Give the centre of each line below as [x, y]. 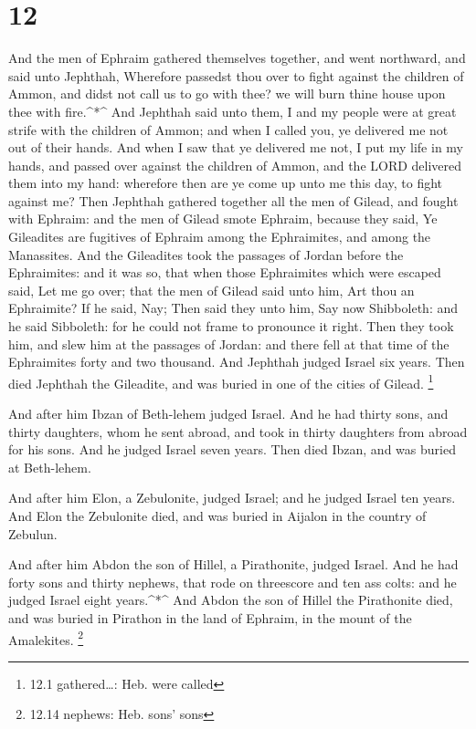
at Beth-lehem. [50, 467]
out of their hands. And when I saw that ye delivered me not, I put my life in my [236, 147]
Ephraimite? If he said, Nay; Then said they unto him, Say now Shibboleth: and [233, 308]
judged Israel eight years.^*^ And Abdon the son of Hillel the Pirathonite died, [231, 600]
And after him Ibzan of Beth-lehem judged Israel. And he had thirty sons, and [228, 414]
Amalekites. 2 [46, 638]
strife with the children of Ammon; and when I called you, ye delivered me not [228, 129]
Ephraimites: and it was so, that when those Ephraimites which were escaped [225, 272]
